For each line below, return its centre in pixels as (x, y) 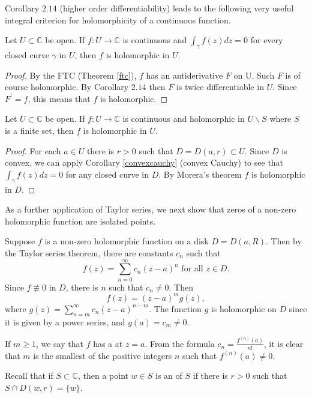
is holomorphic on (244, 308)
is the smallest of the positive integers (103, 355)
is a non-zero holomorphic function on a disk (127, 241)
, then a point (103, 375)
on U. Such (254, 75)
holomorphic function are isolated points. (80, 221)
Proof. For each (33, 150)
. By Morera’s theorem (200, 174)
